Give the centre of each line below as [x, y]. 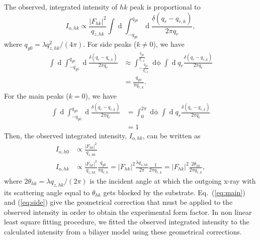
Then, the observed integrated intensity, [66, 135]
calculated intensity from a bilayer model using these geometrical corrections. [123, 231]
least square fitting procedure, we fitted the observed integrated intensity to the [127, 222]
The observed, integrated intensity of [61, 7]
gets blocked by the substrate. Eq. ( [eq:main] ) [174, 192]
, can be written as [171, 135]
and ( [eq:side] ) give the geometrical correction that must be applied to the [118, 202]
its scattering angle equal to [47, 192]
